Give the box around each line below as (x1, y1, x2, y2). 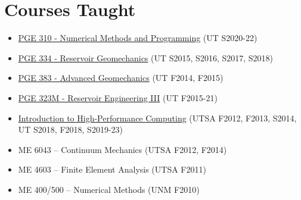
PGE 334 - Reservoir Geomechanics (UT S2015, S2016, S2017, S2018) (18, 51, 274, 64)
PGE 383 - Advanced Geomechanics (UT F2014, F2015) (18, 71, 224, 84)
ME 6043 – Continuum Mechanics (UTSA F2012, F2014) (18, 143, 227, 155)
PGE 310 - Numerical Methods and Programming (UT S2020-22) (18, 32, 257, 44)
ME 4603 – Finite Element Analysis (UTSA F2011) (18, 163, 206, 176)
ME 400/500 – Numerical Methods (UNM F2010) (18, 183, 200, 195)
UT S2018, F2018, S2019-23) (18, 123, 123, 136)
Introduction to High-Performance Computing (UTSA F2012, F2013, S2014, (18, 111, 297, 124)
